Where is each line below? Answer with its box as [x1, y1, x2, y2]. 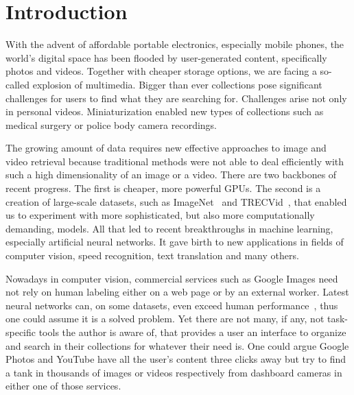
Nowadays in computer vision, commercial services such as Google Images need [5, 271, 338, 285]
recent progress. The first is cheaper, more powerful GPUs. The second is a [5, 181, 321, 195]
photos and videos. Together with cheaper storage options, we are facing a [5, 64, 317, 78]
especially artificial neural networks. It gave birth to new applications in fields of [5, 235, 344, 249]
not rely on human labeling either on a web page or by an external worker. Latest [5, 285, 349, 299]
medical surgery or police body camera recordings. [5, 117, 217, 132]
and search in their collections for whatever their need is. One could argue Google [5, 338, 349, 352]
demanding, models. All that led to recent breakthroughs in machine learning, [5, 221, 333, 235]
